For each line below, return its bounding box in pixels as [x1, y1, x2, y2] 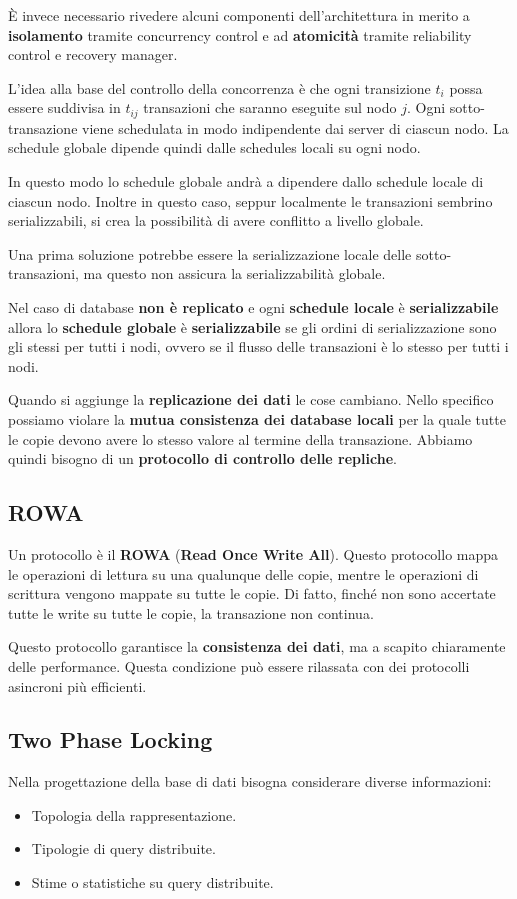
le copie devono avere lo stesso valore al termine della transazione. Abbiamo [8, 428, 473, 449]
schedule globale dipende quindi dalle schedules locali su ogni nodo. [8, 137, 421, 158]
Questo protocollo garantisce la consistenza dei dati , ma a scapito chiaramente [8, 636, 506, 657]
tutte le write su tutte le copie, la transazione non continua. [8, 602, 374, 623]
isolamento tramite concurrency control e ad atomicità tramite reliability [8, 24, 472, 45]
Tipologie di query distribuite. [31, 838, 216, 859]
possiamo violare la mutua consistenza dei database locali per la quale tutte [8, 408, 506, 429]
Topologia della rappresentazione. [31, 804, 237, 825]
